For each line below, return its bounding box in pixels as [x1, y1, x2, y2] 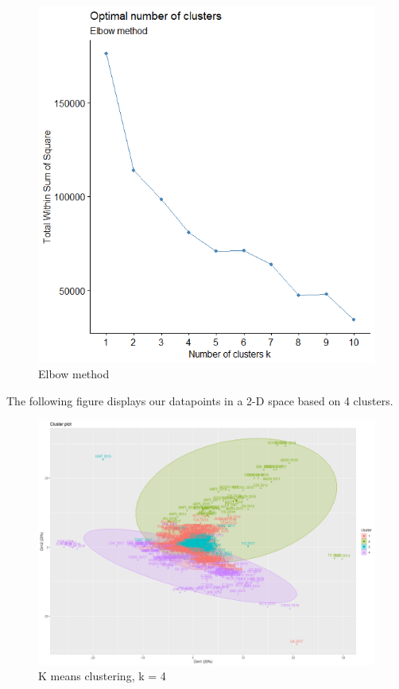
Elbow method [38, 366, 110, 382]
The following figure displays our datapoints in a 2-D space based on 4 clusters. [6, 393, 393, 409]
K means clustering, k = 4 [38, 668, 166, 684]
